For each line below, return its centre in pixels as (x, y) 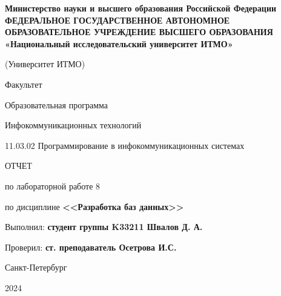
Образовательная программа (56, 104)
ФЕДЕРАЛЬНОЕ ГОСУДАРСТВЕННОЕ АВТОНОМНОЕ (117, 20)
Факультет (24, 84)
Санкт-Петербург (36, 267)
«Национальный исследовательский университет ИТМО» (119, 43)
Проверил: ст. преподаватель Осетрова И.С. (91, 247)
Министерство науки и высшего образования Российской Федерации (141, 8)
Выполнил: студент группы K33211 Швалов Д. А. (104, 227)
